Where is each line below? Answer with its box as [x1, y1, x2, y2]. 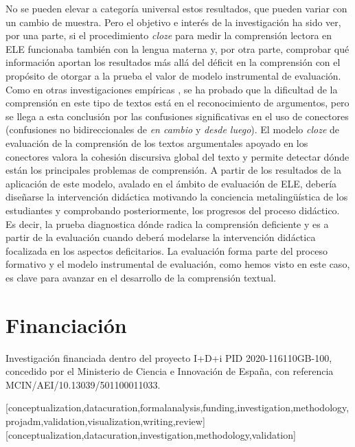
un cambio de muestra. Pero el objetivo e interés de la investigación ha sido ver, [5, 14, 341, 29]
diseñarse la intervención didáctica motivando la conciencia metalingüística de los [5, 190, 348, 204]
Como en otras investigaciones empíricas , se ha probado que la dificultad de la [5, 82, 338, 96]
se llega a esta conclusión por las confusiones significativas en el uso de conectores [5, 108, 349, 123]
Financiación [5, 310, 127, 339]
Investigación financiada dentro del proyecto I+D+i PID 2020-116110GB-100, [5, 350, 332, 365]
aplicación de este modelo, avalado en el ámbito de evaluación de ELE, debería [5, 176, 337, 190]
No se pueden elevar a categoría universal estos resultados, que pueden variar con [5, 1, 347, 15]
